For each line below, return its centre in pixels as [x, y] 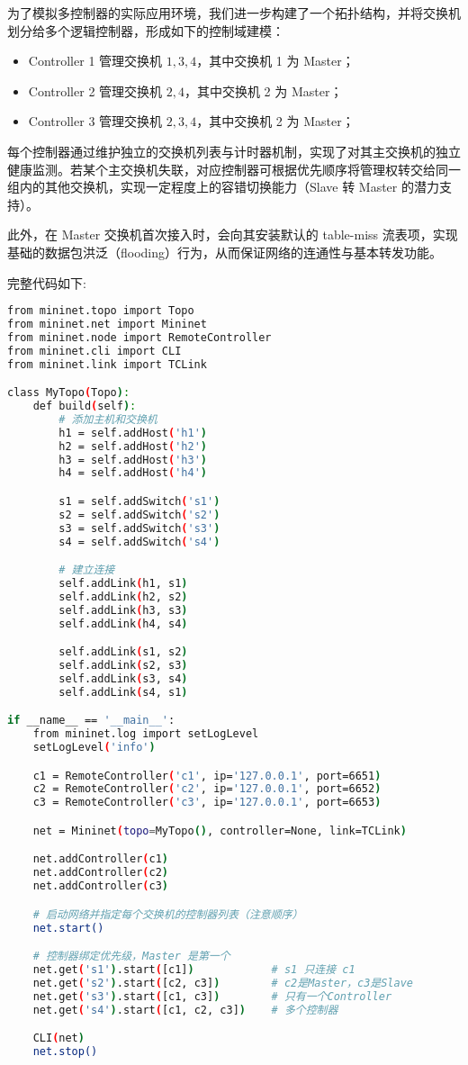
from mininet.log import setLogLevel [146, 734]
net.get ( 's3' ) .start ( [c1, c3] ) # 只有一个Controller [212, 996]
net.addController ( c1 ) [101, 859]
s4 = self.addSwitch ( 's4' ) [139, 542]
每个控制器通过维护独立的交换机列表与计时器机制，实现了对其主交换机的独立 [234, 151]
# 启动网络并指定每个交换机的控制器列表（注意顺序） [168, 914]
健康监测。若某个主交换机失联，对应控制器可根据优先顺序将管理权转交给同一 [234, 169]
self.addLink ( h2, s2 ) [123, 596]
